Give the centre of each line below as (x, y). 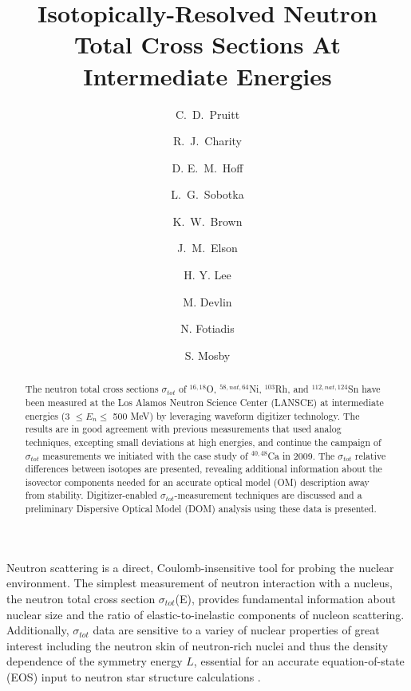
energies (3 (47, 415)
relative (370, 455)
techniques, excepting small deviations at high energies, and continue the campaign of (203, 442)
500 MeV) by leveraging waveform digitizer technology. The (236, 415)
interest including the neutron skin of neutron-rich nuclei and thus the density (198, 645)
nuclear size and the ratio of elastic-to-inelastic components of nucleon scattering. (205, 614)
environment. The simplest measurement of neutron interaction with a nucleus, (200, 583)
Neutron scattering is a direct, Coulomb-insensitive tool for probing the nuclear (200, 567)
